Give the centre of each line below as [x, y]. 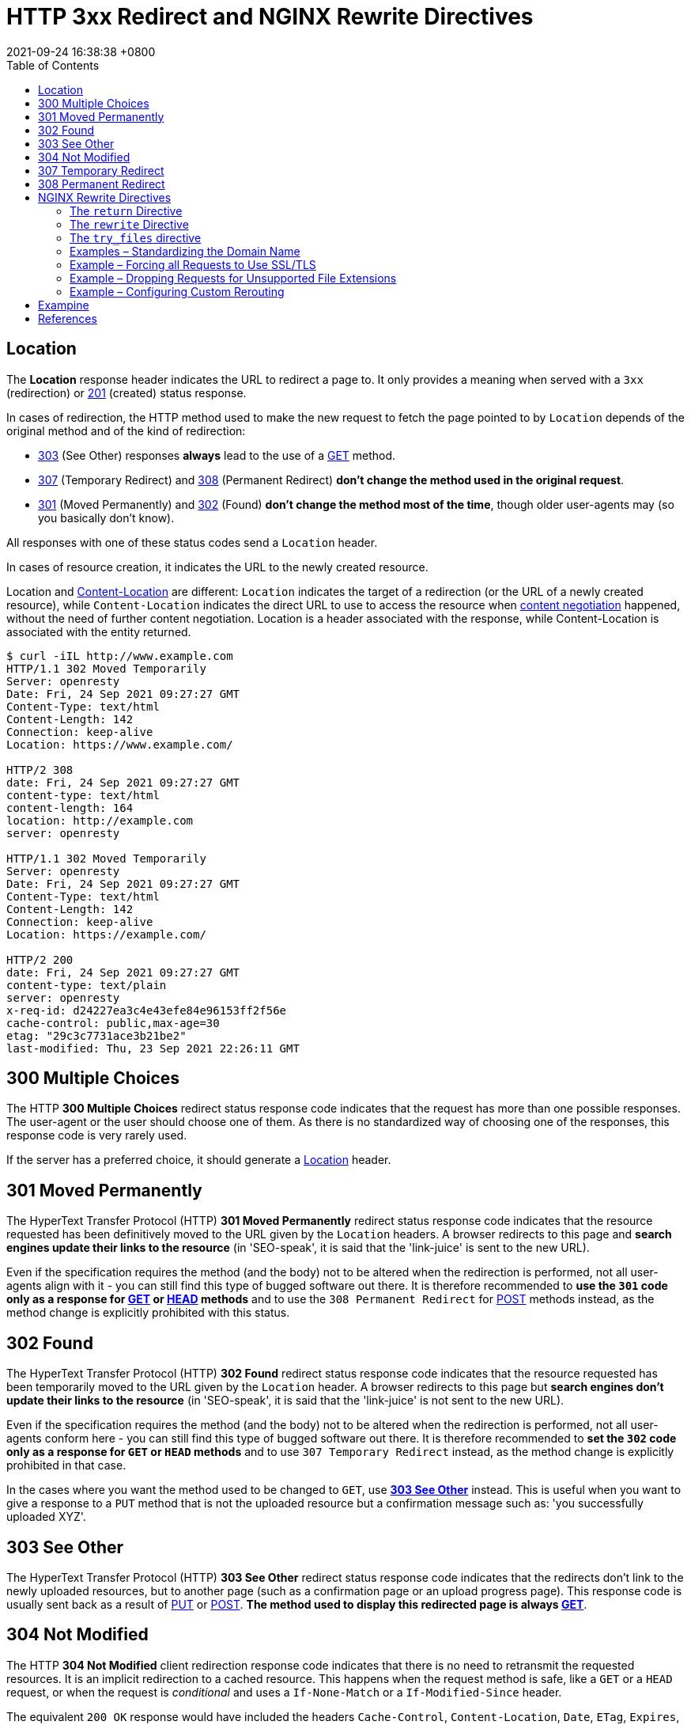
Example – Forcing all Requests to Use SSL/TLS [193, 264]
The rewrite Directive [129, 224]
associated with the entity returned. [99, 631]
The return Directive [126, 210]
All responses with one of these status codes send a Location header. [192, 542]
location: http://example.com [100, 820]
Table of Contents [53, 65]
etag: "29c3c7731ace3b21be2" [96, 1035]
